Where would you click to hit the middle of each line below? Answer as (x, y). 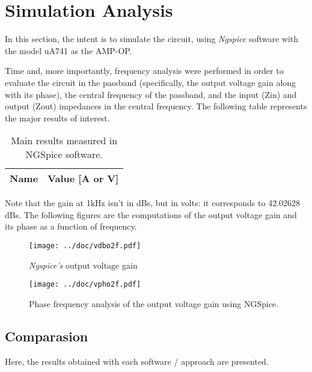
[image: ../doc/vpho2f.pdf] (85, 285)
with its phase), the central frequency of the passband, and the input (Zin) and (151, 94)
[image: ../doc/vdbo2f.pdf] (85, 246)
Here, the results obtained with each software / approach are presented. (137, 361)
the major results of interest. (57, 117)
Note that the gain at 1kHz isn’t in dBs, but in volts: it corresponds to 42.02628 (153, 203)
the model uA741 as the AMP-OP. (69, 50)
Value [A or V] (83, 178)
